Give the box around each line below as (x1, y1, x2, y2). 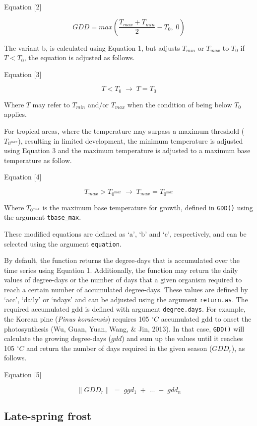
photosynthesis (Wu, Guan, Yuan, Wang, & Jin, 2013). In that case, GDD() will (4, 323, 245, 334)
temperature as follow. (4, 155, 72, 165)
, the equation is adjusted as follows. (24, 52, 135, 63)
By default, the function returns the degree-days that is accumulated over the (4, 255, 240, 265)
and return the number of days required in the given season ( (26, 342, 212, 353)
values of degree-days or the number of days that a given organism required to (4, 274, 242, 285)
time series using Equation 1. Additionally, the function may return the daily (4, 264, 238, 275)
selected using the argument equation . (4, 238, 122, 249)
